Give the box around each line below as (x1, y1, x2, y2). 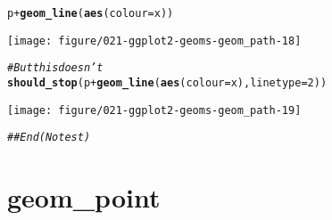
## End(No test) (7, 131, 91, 144)
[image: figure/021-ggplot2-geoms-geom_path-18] (7, 34, 302, 47)
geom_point (7, 179, 161, 216)
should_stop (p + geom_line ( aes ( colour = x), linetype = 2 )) (7, 76, 328, 89)
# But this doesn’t (7, 61, 104, 75)
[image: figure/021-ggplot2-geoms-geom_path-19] (7, 103, 302, 117)
